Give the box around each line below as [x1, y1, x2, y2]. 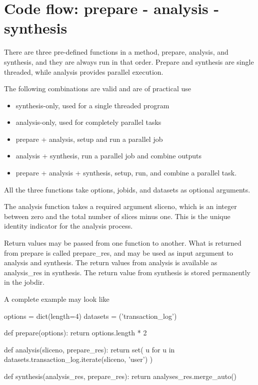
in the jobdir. [4, 277, 44, 287]
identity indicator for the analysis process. [4, 221, 133, 231]
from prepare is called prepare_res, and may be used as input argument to [4, 247, 233, 258]
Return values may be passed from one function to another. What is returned [4, 238, 241, 248]
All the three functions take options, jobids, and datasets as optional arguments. [4, 184, 250, 195]
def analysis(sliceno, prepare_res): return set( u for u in [4, 344, 175, 354]
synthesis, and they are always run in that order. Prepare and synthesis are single [4, 56, 254, 67]
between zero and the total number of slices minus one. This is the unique [4, 211, 230, 221]
